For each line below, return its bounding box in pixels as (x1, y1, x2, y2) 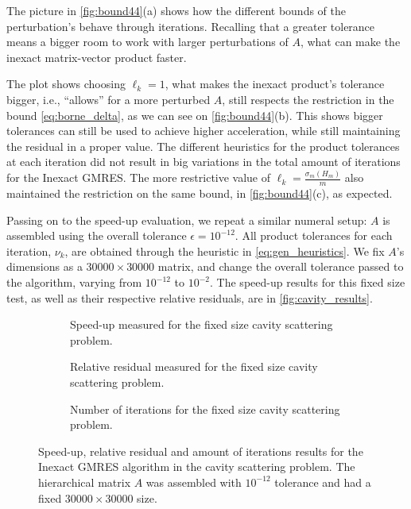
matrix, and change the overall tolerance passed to (157, 258, 404, 275)
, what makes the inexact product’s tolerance (165, 75, 385, 92)
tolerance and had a (274, 473, 371, 490)
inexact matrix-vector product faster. (6, 48, 187, 65)
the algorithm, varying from (6, 274, 142, 291)
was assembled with (145, 473, 242, 490)
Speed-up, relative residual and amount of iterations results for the (38, 442, 363, 459)
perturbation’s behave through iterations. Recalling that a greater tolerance (6, 17, 375, 34)
